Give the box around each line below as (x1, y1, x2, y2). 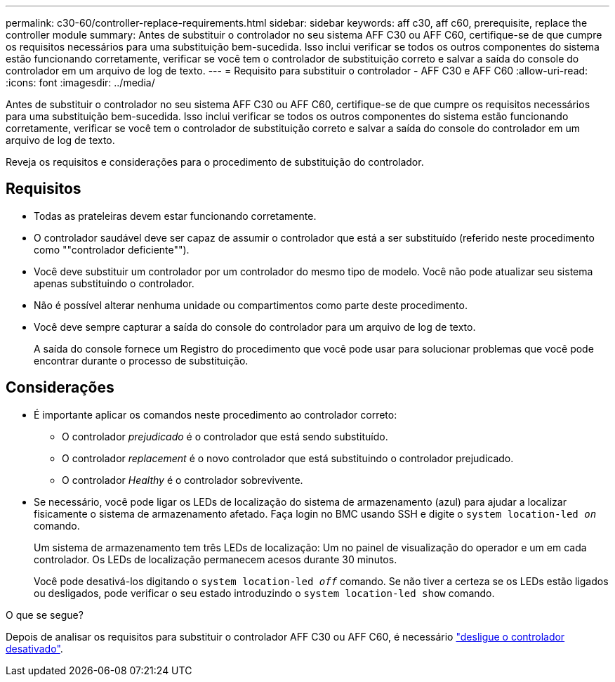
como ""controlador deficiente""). (34, 243, 190, 256)
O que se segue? (6, 608, 84, 621)
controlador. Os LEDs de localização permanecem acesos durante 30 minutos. (34, 553, 397, 565)
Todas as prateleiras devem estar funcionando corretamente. (34, 209, 317, 222)
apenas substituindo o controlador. (34, 277, 194, 289)
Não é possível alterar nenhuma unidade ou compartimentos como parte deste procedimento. (34, 299, 468, 311)
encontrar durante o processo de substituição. (34, 354, 249, 367)
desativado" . (6, 642, 63, 655)
